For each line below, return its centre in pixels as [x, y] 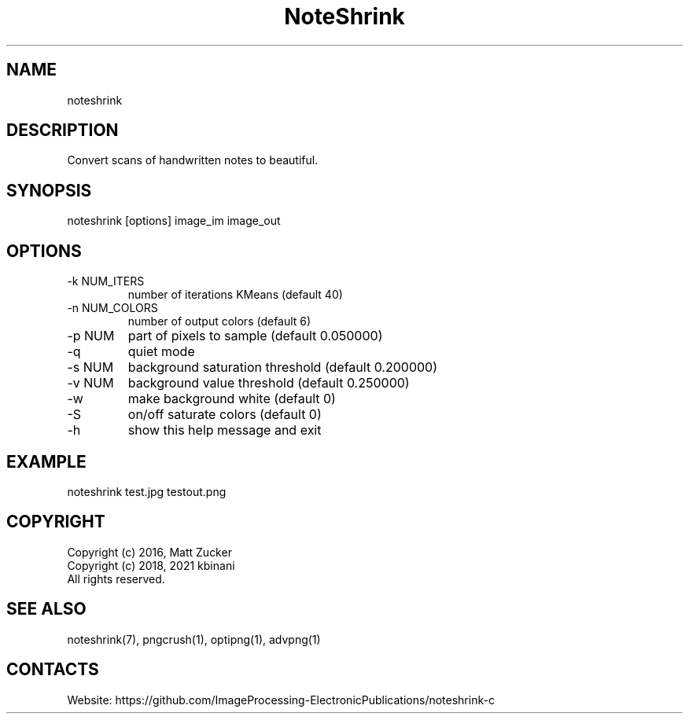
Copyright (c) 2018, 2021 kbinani [151, 565]
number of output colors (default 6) [219, 321]
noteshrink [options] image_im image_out [174, 221]
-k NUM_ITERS [106, 281]
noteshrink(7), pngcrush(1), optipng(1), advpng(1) [194, 639]
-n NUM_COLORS [112, 308]
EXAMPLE [46, 461]
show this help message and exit [225, 430]
